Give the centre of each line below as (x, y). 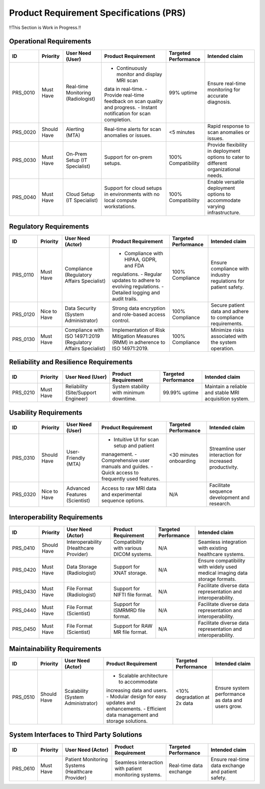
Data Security (80, 308)
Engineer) (77, 399)
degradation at (193, 697)
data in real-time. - (126, 89)
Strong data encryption (139, 308)
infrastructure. (224, 212)
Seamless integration (222, 542)
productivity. (224, 467)
